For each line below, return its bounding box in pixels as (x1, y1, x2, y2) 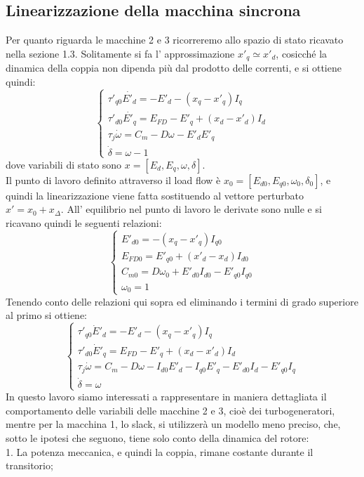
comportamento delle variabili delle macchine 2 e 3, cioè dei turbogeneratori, (6, 403, 335, 417)
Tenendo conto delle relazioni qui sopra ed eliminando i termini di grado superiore (6, 294, 358, 308)
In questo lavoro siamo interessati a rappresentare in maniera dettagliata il (6, 389, 327, 404)
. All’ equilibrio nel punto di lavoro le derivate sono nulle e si (60, 202, 322, 216)
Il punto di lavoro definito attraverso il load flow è (6, 172, 221, 187)
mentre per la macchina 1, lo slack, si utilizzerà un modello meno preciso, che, (6, 417, 341, 431)
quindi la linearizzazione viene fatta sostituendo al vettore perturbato (6, 188, 304, 202)
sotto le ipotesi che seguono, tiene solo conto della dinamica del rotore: (6, 430, 309, 445)
